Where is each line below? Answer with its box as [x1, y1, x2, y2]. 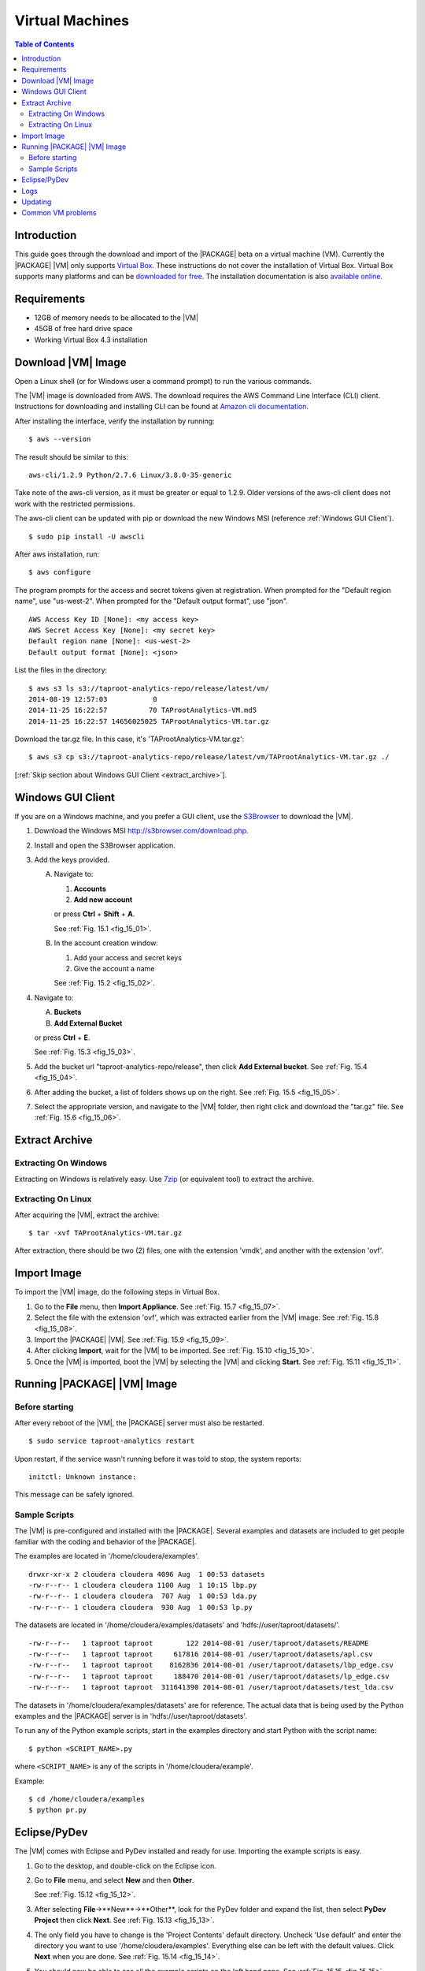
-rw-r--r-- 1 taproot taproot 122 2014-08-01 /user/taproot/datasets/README [28, 1638, 369, 1648]
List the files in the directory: [14, 665, 108, 675]
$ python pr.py [28, 1805, 87, 1815]
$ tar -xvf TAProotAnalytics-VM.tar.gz [28, 1228, 183, 1238]
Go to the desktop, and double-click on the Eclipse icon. [34, 1861, 216, 1870]
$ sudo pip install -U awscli [28, 532, 146, 541]
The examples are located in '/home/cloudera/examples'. [14, 1552, 200, 1561]
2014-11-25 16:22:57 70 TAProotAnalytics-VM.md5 [28, 706, 257, 715]
